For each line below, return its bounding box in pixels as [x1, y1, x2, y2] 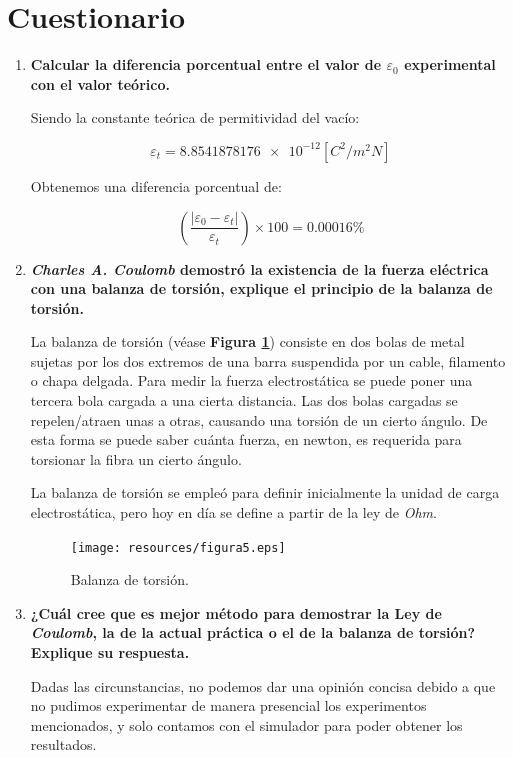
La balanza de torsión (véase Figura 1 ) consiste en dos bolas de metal [30, 331, 465, 352]
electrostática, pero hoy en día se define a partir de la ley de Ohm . [30, 502, 437, 523]
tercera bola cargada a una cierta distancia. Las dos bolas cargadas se [30, 390, 458, 411]
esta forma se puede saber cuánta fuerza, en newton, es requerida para [30, 429, 462, 450]
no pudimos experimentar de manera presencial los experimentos [30, 695, 427, 716]
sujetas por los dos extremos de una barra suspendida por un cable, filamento [30, 350, 506, 371]
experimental [404, 54, 496, 75]
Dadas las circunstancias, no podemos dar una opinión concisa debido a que [30, 675, 496, 696]
